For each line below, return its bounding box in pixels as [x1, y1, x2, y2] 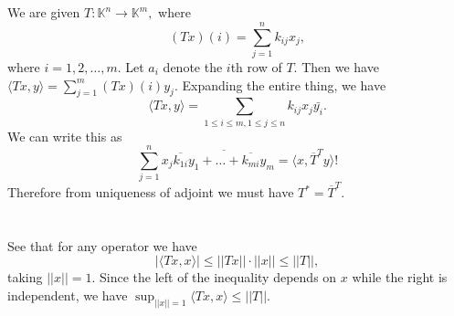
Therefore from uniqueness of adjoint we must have [7, 183, 294, 202]
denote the [163, 57, 223, 76]
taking [7, 268, 43, 287]
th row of [230, 57, 282, 76]
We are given [7, 3, 80, 22]
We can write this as [7, 126, 122, 145]
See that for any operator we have [7, 236, 197, 255]
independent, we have [7, 286, 128, 305]
